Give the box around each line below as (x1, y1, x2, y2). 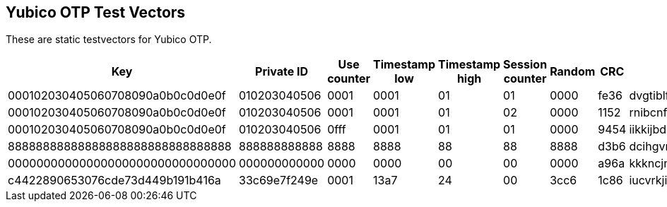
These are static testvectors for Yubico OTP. (6, 33, 212, 46)
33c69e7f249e (239, 173, 319, 188)
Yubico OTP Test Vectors (6, 4, 186, 21)
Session (503, 57, 548, 72)
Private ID (255, 64, 309, 79)
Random (550, 64, 596, 79)
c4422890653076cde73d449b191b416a (8, 173, 221, 188)
